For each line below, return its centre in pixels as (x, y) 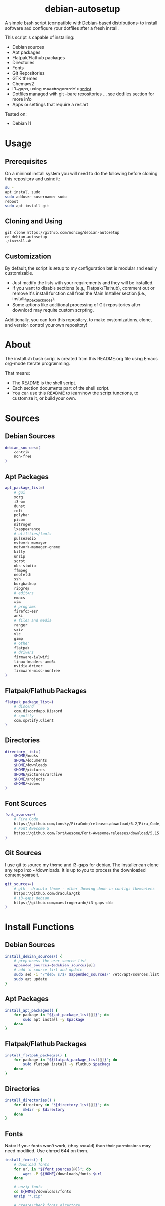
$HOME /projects (29, 779)
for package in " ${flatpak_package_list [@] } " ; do (66, 1060)
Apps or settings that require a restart (50, 104)
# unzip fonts (28, 1187)
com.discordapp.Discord (38, 711)
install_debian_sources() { (34, 956)
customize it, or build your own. (44, 398)
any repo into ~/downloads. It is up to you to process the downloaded (75, 870)
